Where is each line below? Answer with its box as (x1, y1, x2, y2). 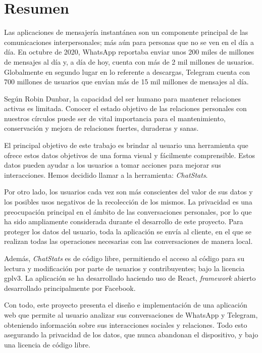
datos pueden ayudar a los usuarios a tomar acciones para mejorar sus (4, 160, 221, 170)
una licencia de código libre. (4, 339, 90, 349)
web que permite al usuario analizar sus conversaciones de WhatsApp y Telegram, (4, 309, 258, 320)
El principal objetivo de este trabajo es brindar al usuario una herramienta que (4, 140, 248, 150)
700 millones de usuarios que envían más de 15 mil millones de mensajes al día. (4, 76, 249, 87)
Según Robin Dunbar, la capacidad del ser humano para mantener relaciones (4, 93, 241, 104)
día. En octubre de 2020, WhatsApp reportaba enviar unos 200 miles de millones (4, 46, 254, 57)
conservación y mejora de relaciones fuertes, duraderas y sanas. (4, 123, 199, 133)
